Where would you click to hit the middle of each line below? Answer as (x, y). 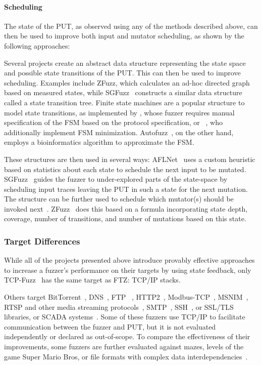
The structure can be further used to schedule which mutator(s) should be (119, 199)
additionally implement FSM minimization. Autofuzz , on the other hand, (119, 132)
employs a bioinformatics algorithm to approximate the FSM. (99, 142)
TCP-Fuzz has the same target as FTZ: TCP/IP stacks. (92, 280)
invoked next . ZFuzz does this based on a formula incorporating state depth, (126, 208)
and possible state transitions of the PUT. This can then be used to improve (122, 73)
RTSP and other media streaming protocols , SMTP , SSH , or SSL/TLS (119, 307)
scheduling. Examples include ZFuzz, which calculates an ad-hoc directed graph (127, 82)
